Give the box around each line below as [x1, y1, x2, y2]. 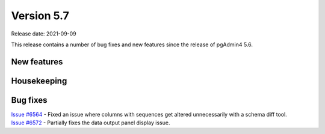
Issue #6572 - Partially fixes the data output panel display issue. [11, 119, 170, 126]
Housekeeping [11, 76, 67, 86]
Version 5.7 [11, 9, 69, 22]
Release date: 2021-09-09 [11, 30, 76, 37]
